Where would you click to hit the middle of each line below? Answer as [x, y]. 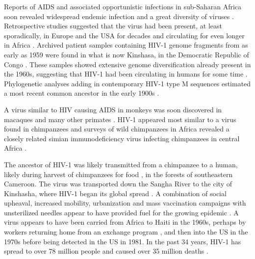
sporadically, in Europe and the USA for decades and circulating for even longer [124, 35]
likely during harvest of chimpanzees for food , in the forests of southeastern [118, 174]
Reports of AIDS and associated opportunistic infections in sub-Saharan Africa [123, 6]
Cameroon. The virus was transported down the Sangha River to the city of [118, 184]
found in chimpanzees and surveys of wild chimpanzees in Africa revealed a [117, 129]
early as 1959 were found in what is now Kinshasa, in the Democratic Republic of [127, 54]
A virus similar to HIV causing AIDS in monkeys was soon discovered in [113, 109]
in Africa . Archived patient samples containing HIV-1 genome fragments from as [126, 45]
